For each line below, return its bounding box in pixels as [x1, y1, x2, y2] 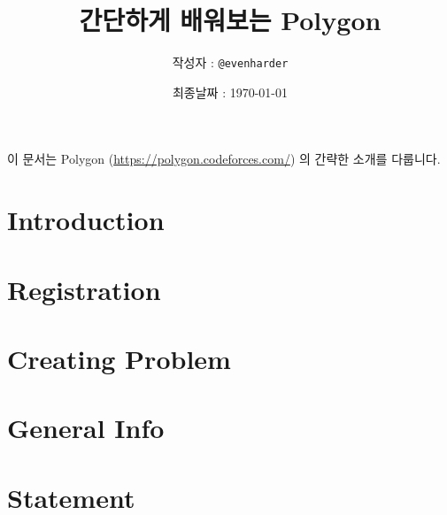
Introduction [7, 202, 165, 238]
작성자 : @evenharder [172, 53, 289, 72]
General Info [7, 410, 165, 446]
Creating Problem [7, 340, 231, 376]
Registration [7, 271, 161, 307]
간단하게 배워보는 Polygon [79, 2, 381, 38]
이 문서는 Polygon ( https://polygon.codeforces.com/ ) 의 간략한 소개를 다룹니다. [7, 150, 441, 168]
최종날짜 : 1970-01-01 [172, 82, 289, 101]
